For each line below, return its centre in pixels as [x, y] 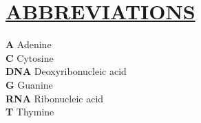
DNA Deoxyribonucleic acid [66, 71]
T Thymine [30, 112]
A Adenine [29, 44]
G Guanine [29, 84]
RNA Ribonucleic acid [55, 98]
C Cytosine [30, 57]
